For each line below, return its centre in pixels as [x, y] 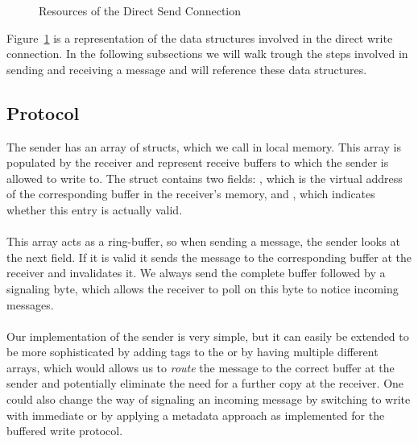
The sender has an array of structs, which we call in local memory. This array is [204, 146]
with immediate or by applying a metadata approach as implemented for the [196, 415]
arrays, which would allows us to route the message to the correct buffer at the [201, 367]
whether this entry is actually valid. [95, 209]
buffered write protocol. [65, 431]
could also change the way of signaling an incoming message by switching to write [209, 399]
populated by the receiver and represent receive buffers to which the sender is [198, 162]
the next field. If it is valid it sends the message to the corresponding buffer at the [209, 257]
